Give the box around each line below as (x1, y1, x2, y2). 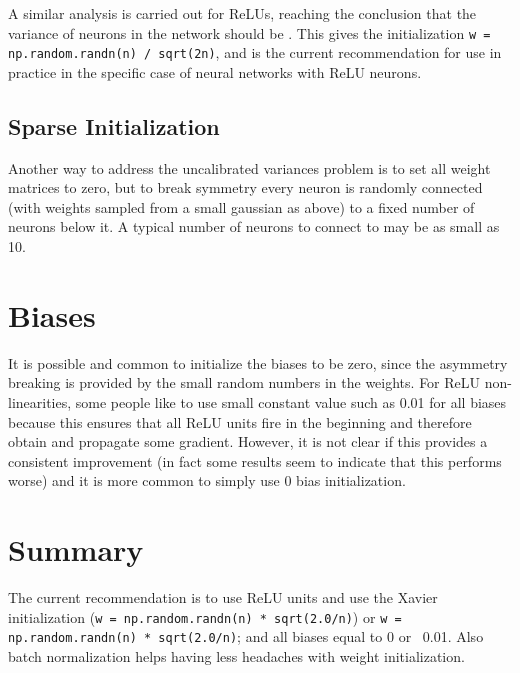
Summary (8, 529, 144, 570)
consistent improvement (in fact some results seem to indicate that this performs (8, 450, 502, 471)
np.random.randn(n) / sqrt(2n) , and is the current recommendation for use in (8, 42, 502, 63)
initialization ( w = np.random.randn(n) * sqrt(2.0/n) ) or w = (8, 606, 402, 627)
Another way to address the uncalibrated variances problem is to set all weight (8, 157, 491, 178)
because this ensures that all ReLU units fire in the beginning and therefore (8, 411, 472, 432)
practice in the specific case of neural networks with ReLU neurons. (8, 61, 422, 82)
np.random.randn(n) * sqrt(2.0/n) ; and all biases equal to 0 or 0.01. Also (8, 626, 484, 647)
